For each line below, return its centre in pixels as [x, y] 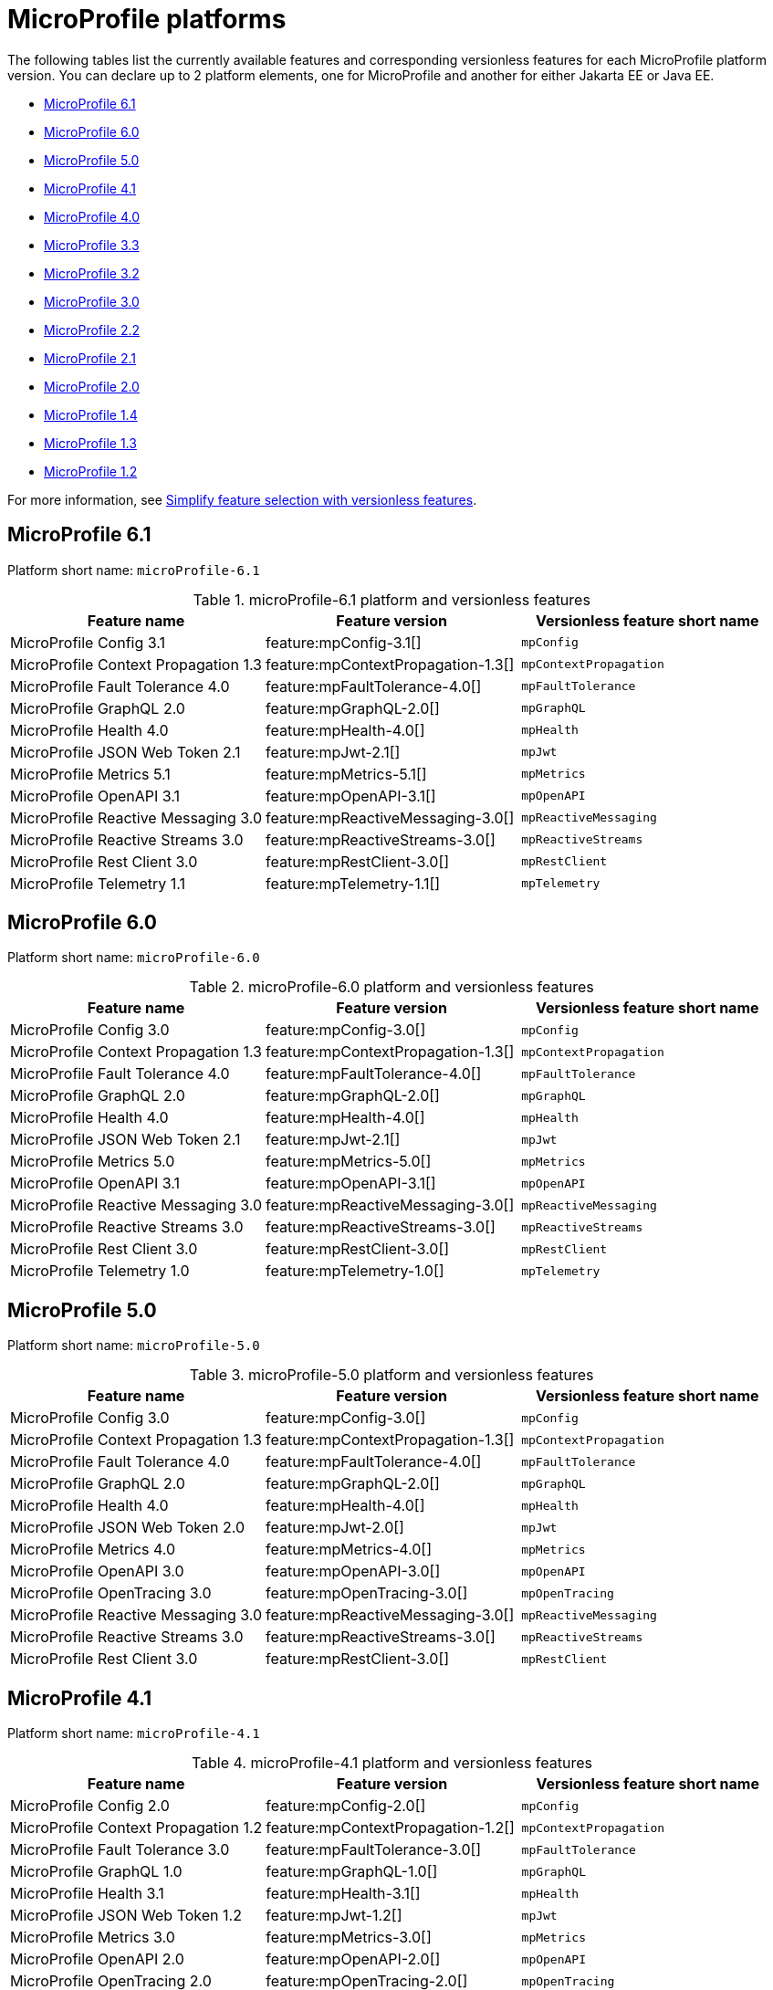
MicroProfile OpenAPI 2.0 [97, 1959]
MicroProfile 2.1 [90, 358]
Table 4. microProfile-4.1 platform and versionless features [392, 1763]
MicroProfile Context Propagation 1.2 [136, 1828]
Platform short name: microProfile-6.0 [134, 958]
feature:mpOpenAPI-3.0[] [353, 1571]
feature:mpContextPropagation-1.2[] [390, 1828]
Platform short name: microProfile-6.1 [134, 570]
